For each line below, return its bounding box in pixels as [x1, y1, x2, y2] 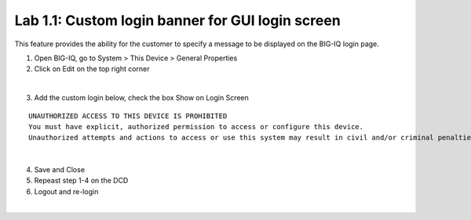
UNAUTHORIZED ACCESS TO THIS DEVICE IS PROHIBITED [28, 111, 228, 121]
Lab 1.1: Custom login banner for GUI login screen [14, 12, 341, 29]
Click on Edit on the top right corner [34, 64, 150, 74]
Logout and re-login [34, 186, 99, 196]
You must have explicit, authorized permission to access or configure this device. [28, 122, 364, 131]
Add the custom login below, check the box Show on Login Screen [34, 93, 249, 103]
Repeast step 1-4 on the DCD [34, 176, 129, 186]
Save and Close [34, 165, 86, 175]
